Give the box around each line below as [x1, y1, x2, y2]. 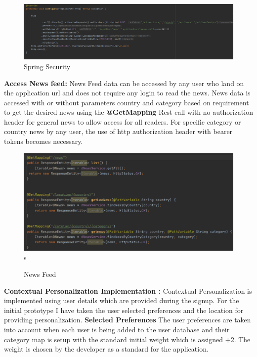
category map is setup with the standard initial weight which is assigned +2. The [4, 334, 251, 344]
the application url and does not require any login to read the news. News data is [4, 88, 251, 98]
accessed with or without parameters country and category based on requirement [4, 97, 249, 107]
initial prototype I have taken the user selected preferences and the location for [4, 305, 244, 315]
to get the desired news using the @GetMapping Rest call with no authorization [4, 107, 253, 117]
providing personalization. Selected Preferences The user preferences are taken [4, 314, 251, 325]
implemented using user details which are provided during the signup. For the [4, 295, 239, 306]
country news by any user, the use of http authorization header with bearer [4, 126, 233, 136]
